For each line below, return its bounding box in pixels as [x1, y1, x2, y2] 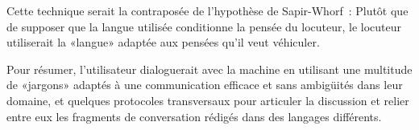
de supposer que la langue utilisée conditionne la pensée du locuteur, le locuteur [6, 18, 402, 35]
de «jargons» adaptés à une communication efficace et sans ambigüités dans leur [6, 76, 403, 93]
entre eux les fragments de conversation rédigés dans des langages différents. [6, 108, 382, 124]
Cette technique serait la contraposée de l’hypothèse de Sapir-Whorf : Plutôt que [6, 2, 409, 18]
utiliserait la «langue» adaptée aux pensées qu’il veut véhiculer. [6, 34, 320, 51]
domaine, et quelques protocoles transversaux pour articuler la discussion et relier [6, 91, 409, 108]
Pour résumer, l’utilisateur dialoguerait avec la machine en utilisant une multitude [6, 60, 413, 77]
